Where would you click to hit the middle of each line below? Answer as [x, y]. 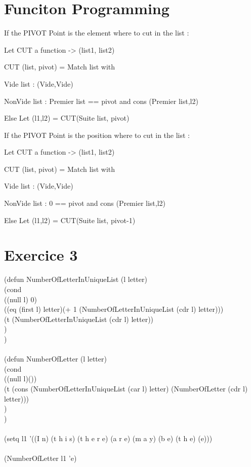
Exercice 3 [41, 255]
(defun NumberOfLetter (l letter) [55, 359]
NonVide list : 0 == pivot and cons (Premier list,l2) [85, 203]
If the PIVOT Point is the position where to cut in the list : [97, 135]
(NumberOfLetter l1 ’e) [40, 458]
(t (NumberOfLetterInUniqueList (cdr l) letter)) [79, 319]
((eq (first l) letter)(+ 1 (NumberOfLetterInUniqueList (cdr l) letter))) [114, 309]
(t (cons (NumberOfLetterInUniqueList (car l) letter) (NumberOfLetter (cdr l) [126, 388]
